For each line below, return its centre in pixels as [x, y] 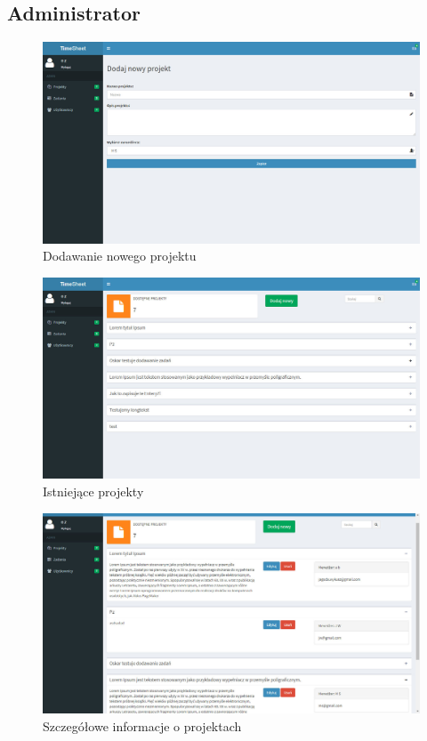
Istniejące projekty [93, 491]
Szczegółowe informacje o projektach [142, 725]
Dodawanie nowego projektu [120, 256]
